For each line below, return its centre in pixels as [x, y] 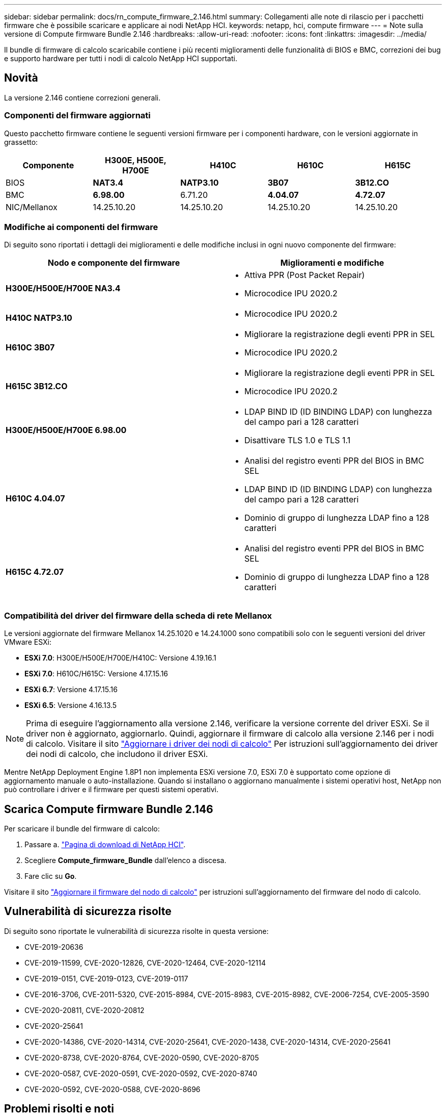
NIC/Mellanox [32, 207]
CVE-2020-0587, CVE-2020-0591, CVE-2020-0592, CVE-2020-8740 [141, 1073]
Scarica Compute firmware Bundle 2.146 [109, 809]
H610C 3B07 [30, 348]
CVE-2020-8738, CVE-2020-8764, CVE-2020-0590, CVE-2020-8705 [142, 1057]
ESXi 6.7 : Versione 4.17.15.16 [71, 690]
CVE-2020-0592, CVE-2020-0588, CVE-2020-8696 [113, 1089]
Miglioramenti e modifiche [332, 263]
